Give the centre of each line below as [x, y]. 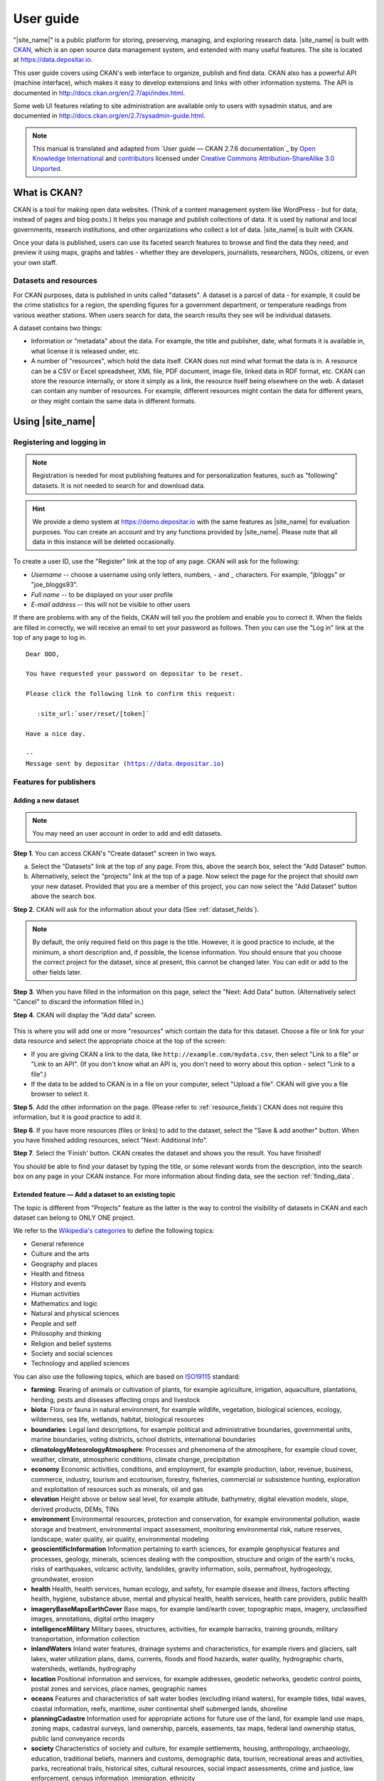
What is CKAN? [48, 192]
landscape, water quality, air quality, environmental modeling [120, 1539]
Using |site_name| [54, 421]
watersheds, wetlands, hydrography [84, 1669]
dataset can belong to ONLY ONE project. [74, 1217]
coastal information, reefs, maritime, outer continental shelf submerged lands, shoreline [159, 1708]
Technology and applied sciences [80, 1364]
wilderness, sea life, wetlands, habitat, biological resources [117, 1419]
